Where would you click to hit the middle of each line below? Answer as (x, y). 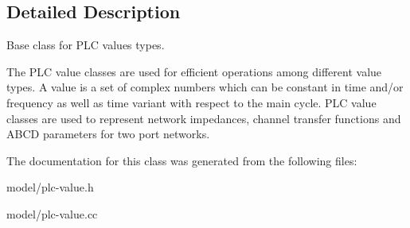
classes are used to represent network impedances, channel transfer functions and (204, 118)
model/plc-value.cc (52, 213)
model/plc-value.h (50, 187)
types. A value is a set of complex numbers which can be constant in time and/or (205, 87)
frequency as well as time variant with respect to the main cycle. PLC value (191, 102)
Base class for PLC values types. (86, 45)
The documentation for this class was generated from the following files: (182, 160)
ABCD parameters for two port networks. (108, 134)
